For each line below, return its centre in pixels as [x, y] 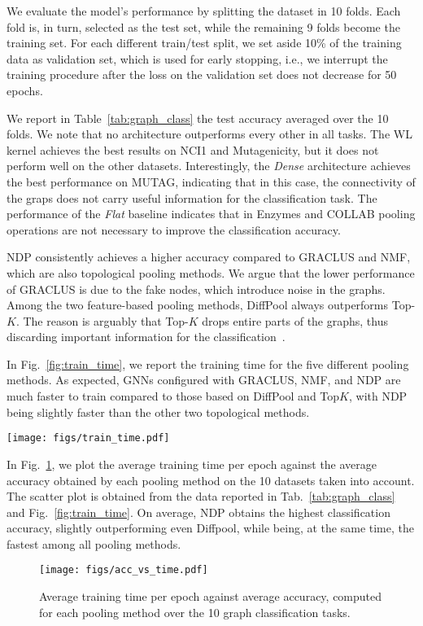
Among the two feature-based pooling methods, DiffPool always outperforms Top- [211, 305]
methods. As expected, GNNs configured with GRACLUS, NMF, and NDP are [204, 380]
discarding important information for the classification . [146, 337]
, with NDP [378, 396]
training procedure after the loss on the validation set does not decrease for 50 [202, 74]
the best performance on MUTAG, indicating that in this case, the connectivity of [211, 181]
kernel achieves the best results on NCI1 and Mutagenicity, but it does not [193, 149]
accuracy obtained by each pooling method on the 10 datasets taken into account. [211, 480]
